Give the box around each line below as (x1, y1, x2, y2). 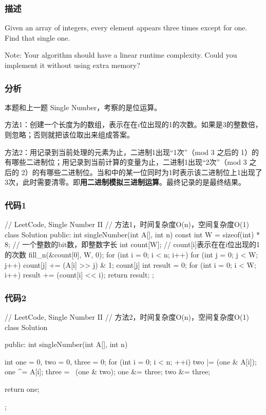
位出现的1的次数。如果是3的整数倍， (140, 119, 262, 130)
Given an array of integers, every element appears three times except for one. (5, 22, 248, 33)
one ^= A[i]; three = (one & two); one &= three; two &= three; (5, 366, 211, 377)
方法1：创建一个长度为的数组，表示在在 (5, 119, 138, 130)
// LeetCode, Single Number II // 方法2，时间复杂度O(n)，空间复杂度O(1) (5, 311, 249, 322)
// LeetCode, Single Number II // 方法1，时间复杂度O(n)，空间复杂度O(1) (5, 219, 249, 230)
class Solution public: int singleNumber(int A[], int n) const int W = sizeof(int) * (5, 229, 260, 239)
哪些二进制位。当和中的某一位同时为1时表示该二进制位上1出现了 (46, 166, 262, 177)
